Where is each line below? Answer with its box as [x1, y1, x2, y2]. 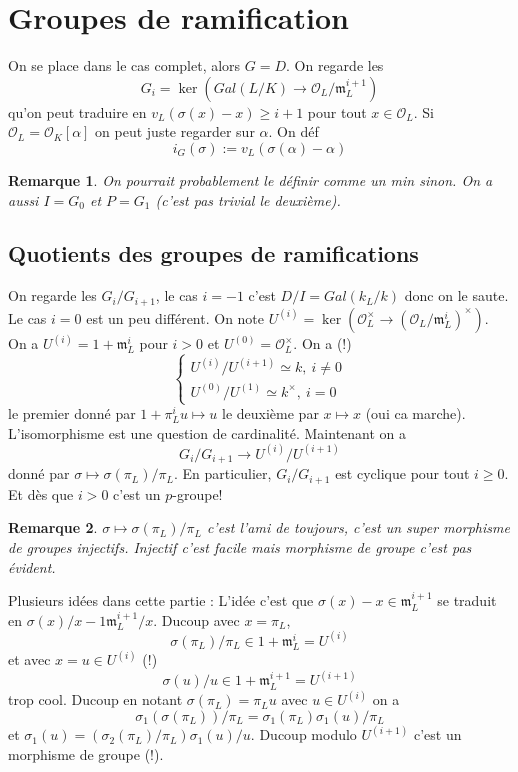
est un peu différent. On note [86, 307, 265, 328]
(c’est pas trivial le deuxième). [155, 189, 341, 210]
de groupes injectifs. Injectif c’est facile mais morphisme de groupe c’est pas [8, 536, 472, 557]
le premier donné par [8, 403, 136, 424]
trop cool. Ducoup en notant [8, 689, 183, 710]
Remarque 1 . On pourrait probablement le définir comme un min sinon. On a [8, 169, 493, 190]
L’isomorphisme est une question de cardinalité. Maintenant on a [8, 422, 407, 443]
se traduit [437, 590, 497, 611]
